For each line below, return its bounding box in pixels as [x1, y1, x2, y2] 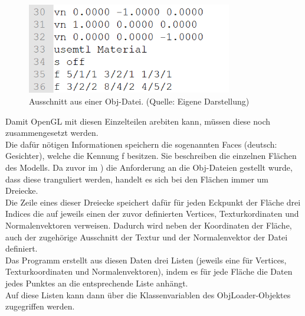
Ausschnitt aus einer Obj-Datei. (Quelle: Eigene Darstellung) [29, 95, 250, 107]
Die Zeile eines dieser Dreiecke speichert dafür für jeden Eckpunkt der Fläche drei [5, 196, 301, 208]
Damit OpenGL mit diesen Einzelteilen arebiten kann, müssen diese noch [5, 115, 271, 127]
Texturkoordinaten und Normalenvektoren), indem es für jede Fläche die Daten [5, 265, 293, 278]
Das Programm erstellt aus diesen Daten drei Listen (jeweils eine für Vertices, [5, 253, 287, 266]
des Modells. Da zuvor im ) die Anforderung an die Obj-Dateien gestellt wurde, [5, 161, 293, 174]
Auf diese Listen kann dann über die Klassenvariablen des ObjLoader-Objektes [5, 288, 291, 301]
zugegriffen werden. [5, 300, 75, 312]
